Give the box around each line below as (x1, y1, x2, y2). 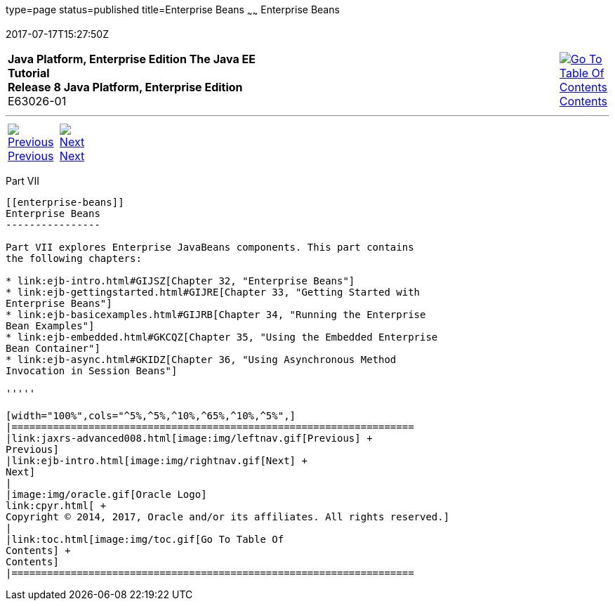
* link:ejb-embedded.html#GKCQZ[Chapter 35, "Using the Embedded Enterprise (6, 331, 438, 343)
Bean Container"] (6, 342, 100, 354)
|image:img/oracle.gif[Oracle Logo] (6, 488, 207, 500)
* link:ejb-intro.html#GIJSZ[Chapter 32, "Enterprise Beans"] (6, 275, 355, 286)
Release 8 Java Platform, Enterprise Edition (8, 79, 243, 94)
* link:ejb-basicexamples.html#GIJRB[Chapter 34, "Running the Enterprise (6, 308, 426, 320)
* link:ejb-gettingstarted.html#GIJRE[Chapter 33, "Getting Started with (6, 286, 421, 298)
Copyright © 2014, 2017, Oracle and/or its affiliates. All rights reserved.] (6, 511, 450, 522)
